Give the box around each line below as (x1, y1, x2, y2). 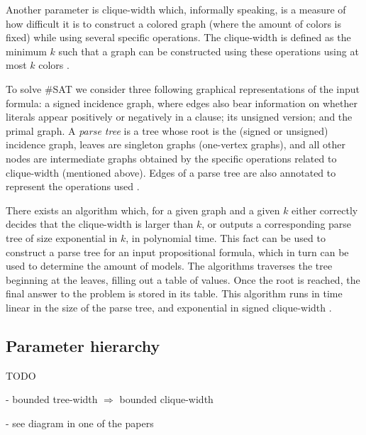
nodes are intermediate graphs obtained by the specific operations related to (6, 150, 337, 165)
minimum (6, 43, 47, 58)
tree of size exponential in (6, 230, 118, 245)
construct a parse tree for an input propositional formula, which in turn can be (6, 244, 349, 259)
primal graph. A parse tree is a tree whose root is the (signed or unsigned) (6, 123, 328, 138)
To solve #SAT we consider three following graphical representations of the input (6, 81, 360, 96)
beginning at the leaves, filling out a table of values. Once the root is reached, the (6, 272, 360, 287)
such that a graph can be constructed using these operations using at (58, 43, 359, 58)
